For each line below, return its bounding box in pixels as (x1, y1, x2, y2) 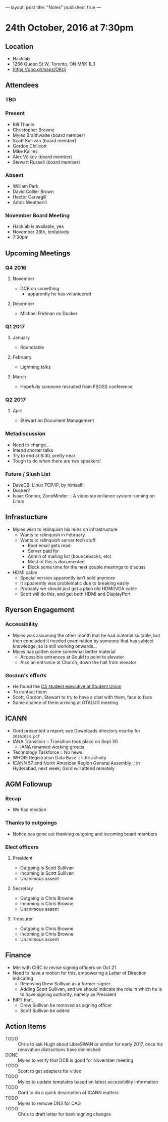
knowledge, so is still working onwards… (12, 643, 97, 649)
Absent (5, 172, 24, 179)
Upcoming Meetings (5, 249, 71, 257)
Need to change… (12, 442, 50, 448)
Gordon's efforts (5, 672, 47, 679)
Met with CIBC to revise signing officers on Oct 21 (12, 964, 116, 971)
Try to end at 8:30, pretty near (12, 452, 76, 458)
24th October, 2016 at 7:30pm (5, 22, 134, 33)
